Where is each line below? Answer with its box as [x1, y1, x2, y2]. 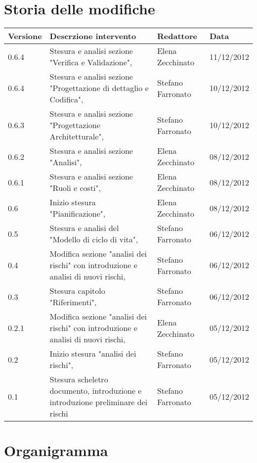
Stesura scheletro [49, 373, 108, 385]
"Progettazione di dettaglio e [49, 82, 149, 94]
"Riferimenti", [49, 296, 97, 308]
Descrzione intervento [49, 30, 136, 42]
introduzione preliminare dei [49, 396, 148, 408]
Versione [8, 30, 42, 42]
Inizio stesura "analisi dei [49, 348, 136, 360]
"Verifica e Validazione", [49, 56, 132, 68]
